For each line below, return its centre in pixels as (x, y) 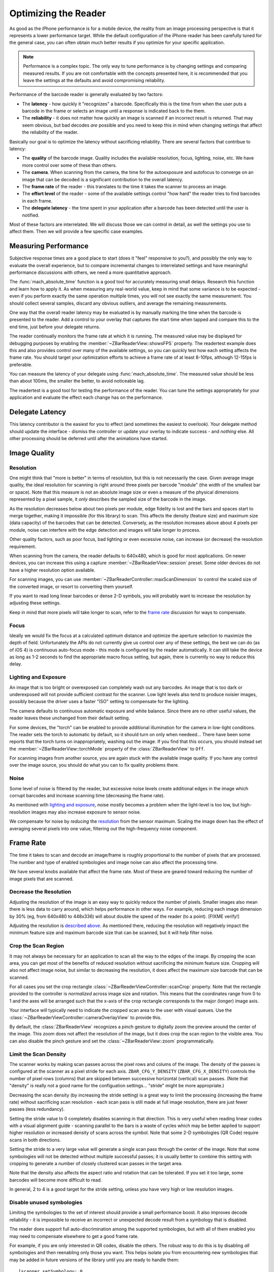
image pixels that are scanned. (41, 879)
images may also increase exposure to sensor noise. (86, 812)
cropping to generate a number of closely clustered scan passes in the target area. (96, 1164)
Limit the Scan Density (38, 1054)
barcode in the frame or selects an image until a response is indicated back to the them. (114, 111)
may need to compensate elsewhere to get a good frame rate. (74, 1236)
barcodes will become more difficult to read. (56, 1180)
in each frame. (37, 200)
